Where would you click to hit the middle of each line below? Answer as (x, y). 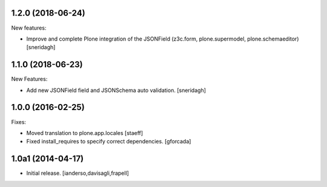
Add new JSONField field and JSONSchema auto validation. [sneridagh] (116, 90)
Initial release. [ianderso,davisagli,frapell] (78, 173)
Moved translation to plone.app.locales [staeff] (85, 133)
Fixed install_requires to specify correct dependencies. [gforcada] (109, 142)
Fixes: (19, 122)
